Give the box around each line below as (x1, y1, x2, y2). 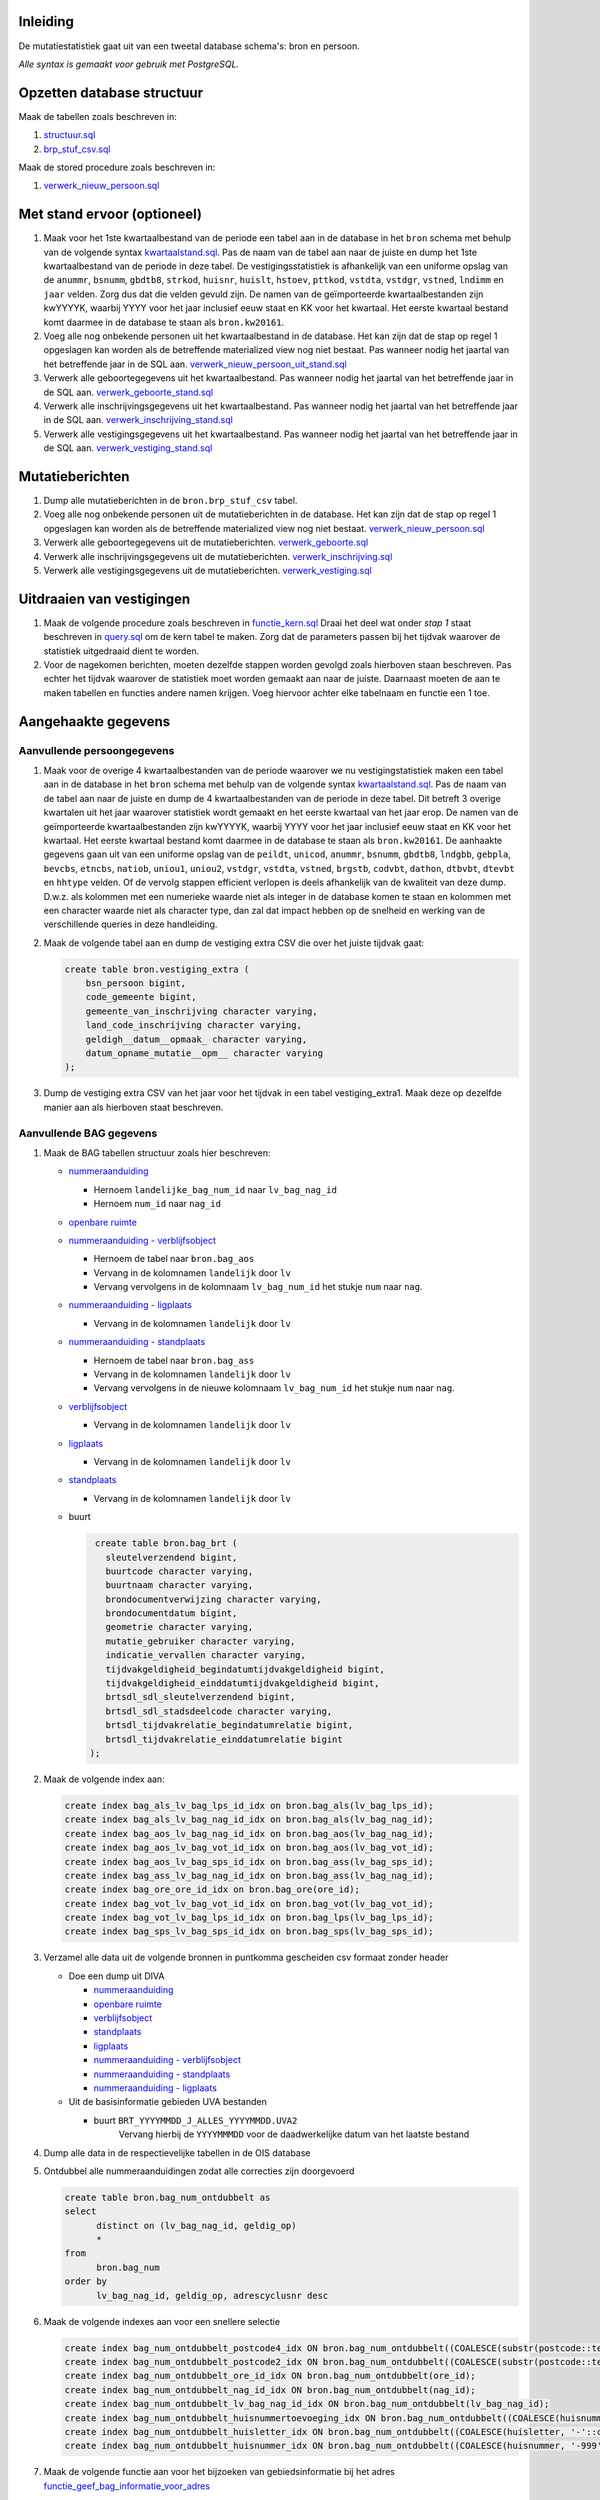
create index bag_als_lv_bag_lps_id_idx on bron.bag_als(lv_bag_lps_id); (64, 1800, 434, 1811)
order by (64, 2276, 108, 2287)
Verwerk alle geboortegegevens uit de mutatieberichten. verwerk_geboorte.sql (43, 536, 369, 549)
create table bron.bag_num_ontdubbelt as (64, 2191, 271, 2203)
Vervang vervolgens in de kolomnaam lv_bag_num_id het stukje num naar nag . (93, 1281, 423, 1293)
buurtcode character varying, (105, 1565, 254, 1577)
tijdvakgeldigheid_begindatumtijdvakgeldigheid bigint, (105, 1663, 385, 1675)
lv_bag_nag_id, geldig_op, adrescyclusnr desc (96, 2290, 329, 2301)
